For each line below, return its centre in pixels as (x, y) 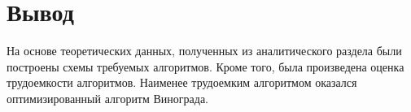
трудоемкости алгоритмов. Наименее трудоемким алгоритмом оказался (182, 82)
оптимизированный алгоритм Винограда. (108, 98)
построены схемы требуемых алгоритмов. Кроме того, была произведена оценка (205, 66)
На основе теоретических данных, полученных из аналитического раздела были (204, 51)
